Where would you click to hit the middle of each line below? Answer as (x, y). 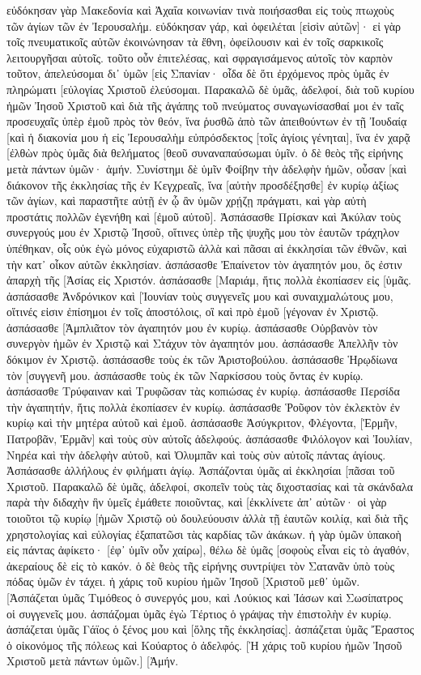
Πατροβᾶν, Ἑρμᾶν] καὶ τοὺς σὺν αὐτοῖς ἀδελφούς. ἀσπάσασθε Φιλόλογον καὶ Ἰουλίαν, (210, 439)
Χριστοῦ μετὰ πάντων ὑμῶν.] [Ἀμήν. (93, 661)
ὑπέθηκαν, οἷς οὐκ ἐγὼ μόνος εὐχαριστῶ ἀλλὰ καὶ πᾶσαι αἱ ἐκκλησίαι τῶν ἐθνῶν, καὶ (207, 248)
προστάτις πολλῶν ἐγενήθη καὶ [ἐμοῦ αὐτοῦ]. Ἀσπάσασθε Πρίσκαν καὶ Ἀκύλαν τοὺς (204, 216)
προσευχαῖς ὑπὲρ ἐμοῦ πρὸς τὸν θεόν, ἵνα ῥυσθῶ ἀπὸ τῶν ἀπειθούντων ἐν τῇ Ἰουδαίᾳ (207, 121)
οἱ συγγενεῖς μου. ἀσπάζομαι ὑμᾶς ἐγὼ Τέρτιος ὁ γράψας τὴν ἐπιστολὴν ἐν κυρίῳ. (199, 613)
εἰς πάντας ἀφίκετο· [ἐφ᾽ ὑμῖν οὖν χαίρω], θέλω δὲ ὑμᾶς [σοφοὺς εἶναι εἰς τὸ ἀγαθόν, (208, 550)
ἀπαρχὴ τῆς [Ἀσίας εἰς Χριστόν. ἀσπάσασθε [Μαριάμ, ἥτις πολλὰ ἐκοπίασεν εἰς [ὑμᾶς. (209, 280)
